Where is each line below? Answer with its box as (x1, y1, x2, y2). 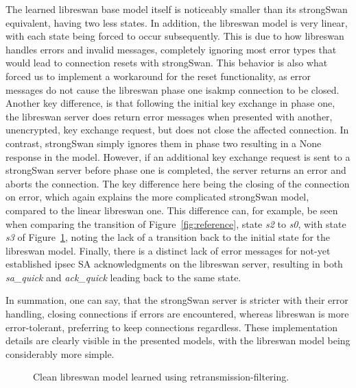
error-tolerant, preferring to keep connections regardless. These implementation (5, 320, 338, 334)
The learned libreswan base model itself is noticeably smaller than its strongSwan (5, 2, 348, 16)
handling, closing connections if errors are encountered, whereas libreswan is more (5, 307, 349, 321)
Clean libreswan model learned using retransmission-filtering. (33, 370, 289, 384)
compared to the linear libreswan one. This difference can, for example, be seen (5, 203, 338, 217)
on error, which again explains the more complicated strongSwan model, (5, 190, 309, 204)
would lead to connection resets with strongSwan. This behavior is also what (5, 55, 328, 70)
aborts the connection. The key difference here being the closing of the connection (5, 176, 350, 190)
